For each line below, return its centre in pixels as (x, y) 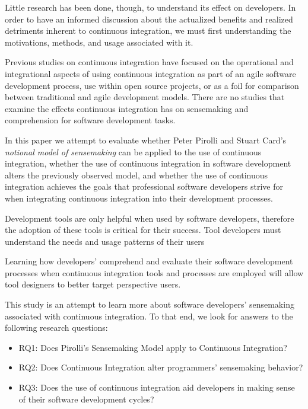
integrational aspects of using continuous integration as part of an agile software (150, 73)
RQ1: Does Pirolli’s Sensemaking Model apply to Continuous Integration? (153, 347)
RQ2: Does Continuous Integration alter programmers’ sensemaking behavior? (161, 367)
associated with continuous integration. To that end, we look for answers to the (149, 316)
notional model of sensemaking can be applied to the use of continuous (133, 151)
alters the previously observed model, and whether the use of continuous (136, 175)
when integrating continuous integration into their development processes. (139, 198)
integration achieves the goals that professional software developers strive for (144, 186)
